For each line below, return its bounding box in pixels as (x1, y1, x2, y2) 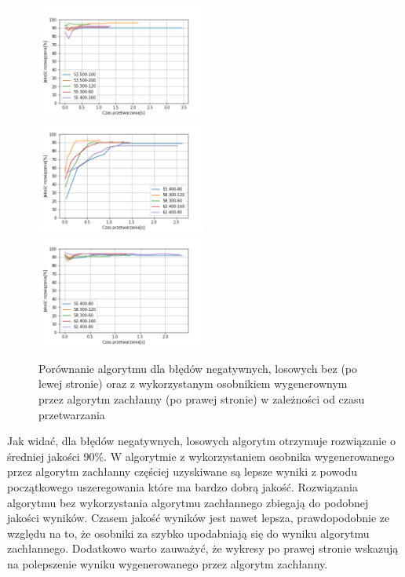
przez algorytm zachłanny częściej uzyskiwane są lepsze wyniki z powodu (7, 463, 358, 480)
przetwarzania (38, 406, 105, 422)
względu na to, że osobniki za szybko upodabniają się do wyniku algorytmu (7, 524, 370, 541)
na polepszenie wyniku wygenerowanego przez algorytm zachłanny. (7, 555, 328, 572)
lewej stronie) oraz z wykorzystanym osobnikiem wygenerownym (38, 375, 348, 392)
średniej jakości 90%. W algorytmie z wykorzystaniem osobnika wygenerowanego (7, 447, 395, 464)
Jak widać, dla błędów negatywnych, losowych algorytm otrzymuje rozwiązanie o (7, 433, 396, 449)
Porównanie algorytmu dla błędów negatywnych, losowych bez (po (38, 360, 357, 376)
